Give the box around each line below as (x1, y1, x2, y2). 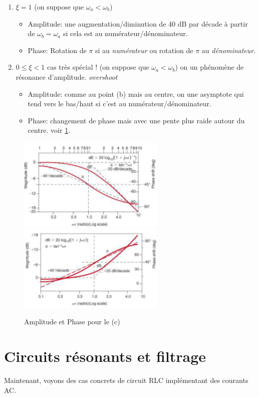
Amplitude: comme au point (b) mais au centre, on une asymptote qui (28, 88, 244, 99)
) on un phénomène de (175, 62, 244, 72)
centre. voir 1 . (28, 125, 71, 135)
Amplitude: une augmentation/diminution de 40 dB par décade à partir (28, 18, 248, 29)
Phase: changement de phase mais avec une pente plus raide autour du (28, 115, 245, 125)
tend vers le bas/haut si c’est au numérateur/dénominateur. (28, 98, 212, 109)
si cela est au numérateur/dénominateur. (63, 28, 188, 39)
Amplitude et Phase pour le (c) (24, 316, 120, 327)
